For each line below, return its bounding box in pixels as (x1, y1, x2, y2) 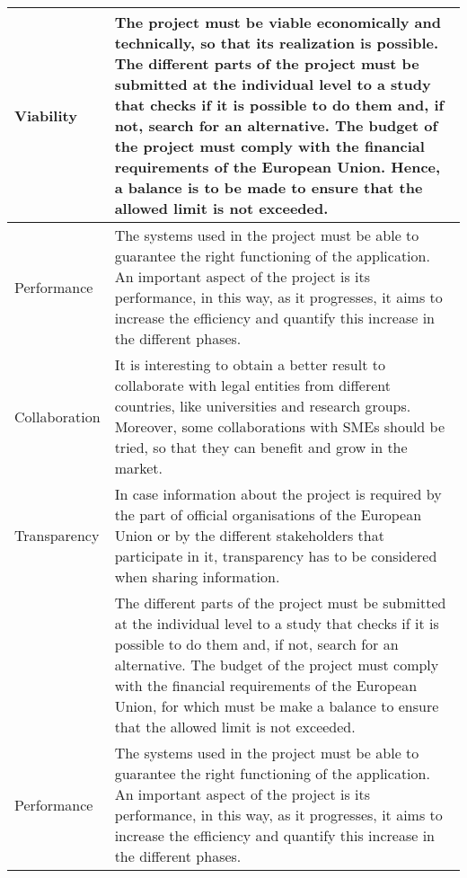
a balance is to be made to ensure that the (114, 177, 423, 198)
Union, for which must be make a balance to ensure (114, 696, 439, 716)
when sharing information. (114, 566, 280, 587)
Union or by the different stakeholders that (114, 525, 384, 545)
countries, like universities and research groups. (114, 395, 411, 416)
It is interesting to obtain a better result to (114, 354, 385, 375)
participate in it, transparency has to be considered (114, 545, 437, 566)
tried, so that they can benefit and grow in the (114, 437, 408, 457)
